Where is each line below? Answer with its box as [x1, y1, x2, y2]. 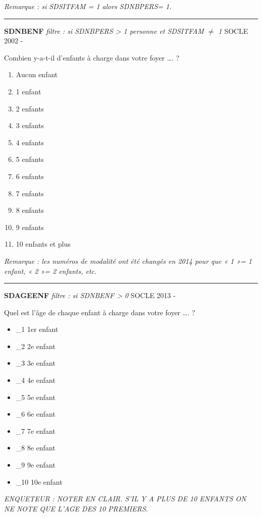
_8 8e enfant [16, 442, 55, 453]
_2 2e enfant [16, 340, 55, 351]
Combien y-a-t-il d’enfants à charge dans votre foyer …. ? [4, 52, 179, 63]
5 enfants [16, 154, 44, 164]
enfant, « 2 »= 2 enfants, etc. [4, 265, 97, 276]
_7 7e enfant [16, 425, 55, 436]
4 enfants [16, 137, 44, 147]
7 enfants [16, 188, 44, 198]
